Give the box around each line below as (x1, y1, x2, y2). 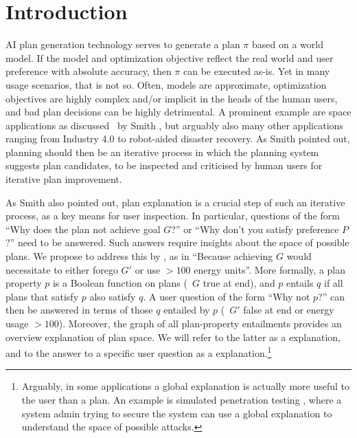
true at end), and (203, 276, 275, 290)
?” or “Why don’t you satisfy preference (171, 221, 339, 236)
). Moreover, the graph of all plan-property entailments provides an (58, 316, 342, 330)
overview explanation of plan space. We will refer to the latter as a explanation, (5, 329, 341, 344)
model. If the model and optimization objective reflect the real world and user (5, 50, 334, 65)
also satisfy (89, 289, 136, 303)
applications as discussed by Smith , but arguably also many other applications (5, 118, 343, 132)
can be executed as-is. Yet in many (183, 64, 330, 78)
